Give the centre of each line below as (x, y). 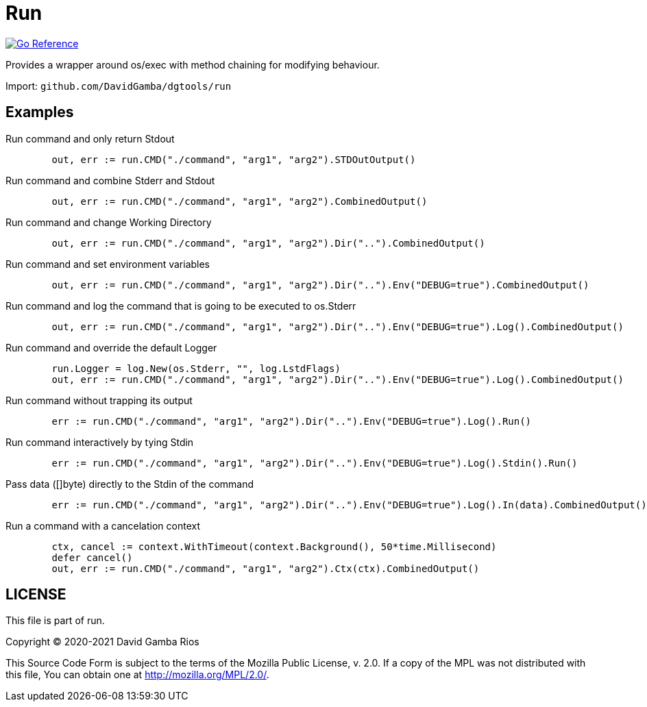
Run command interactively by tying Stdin (100, 442)
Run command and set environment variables (108, 264)
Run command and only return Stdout (90, 138)
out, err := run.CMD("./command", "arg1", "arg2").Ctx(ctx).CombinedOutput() (266, 568)
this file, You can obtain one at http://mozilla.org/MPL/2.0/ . (137, 675)
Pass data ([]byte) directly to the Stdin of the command (130, 484)
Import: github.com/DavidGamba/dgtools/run (119, 86)
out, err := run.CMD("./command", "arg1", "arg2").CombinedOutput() (240, 201)
